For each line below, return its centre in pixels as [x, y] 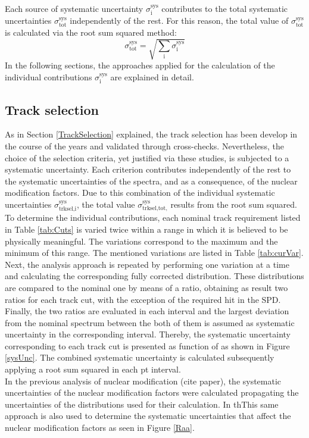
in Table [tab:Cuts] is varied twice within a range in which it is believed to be [146, 229]
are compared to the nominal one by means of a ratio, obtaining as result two [146, 287]
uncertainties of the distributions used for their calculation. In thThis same [142, 404]
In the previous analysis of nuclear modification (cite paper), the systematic [143, 381]
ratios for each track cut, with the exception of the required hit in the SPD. [143, 299]
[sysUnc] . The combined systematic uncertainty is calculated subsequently [140, 357]
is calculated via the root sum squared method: [91, 32]
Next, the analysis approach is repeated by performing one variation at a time [147, 264]
